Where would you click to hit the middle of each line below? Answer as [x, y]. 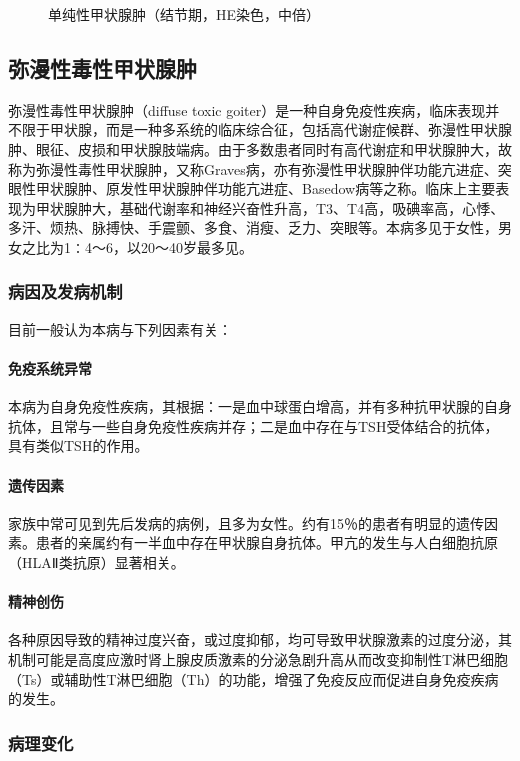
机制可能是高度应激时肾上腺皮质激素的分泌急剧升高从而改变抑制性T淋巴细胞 [258, 658]
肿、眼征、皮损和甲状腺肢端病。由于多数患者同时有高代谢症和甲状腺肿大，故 [260, 148]
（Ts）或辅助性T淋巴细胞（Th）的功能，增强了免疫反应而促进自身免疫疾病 [253, 678]
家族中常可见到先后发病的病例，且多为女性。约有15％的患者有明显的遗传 [246, 522]
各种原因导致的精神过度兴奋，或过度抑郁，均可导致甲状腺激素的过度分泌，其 [260, 639]
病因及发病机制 [65, 291]
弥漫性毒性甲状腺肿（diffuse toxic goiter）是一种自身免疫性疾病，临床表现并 [254, 109]
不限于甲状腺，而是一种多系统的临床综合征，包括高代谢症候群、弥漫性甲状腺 [260, 129]
